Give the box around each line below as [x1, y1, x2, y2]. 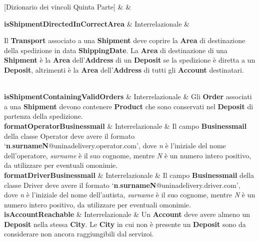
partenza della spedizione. [4, 111, 83, 121]
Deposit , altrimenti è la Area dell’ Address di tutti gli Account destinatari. [4, 64, 244, 75]
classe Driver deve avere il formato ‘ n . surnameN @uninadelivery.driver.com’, [4, 179, 240, 190]
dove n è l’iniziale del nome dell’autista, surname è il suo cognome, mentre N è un [4, 189, 255, 200]
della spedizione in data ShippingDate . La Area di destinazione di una [4, 45, 227, 55]
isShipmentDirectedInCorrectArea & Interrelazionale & [4, 18, 190, 29]
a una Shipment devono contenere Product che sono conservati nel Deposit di [4, 101, 253, 111]
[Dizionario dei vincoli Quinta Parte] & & [4, 2, 131, 12]
